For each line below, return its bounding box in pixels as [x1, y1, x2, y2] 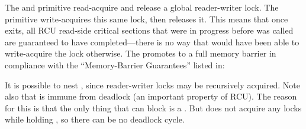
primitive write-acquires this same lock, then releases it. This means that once [5, 12, 288, 25]
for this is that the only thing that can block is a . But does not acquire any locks [5, 101, 302, 114]
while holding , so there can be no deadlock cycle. [5, 113, 185, 125]
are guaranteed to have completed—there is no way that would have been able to [5, 35, 299, 48]
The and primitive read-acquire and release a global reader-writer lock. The [5, 1, 279, 13]
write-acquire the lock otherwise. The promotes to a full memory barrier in [5, 47, 276, 59]
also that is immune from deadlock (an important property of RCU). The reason [5, 90, 297, 102]
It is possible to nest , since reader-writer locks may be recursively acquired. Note [5, 78, 300, 91]
